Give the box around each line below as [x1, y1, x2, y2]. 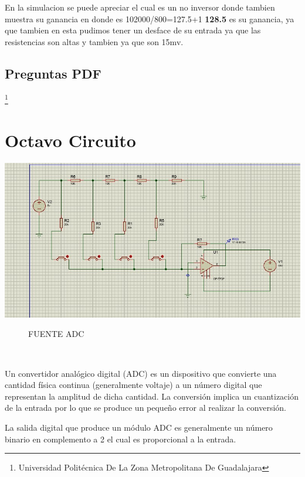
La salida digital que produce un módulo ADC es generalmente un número [5, 421, 273, 433]
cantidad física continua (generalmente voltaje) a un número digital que [5, 379, 262, 391]
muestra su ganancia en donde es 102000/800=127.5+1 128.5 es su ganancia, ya [5, 12, 294, 25]
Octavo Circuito [5, 128, 136, 152]
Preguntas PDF [5, 64, 101, 82]
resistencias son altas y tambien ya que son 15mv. [5, 35, 184, 47]
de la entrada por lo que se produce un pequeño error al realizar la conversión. [5, 401, 287, 414]
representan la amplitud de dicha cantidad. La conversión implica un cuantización [5, 390, 299, 402]
